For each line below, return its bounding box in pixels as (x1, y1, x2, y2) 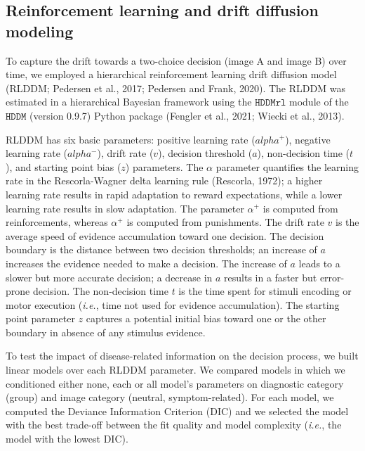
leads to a (298, 255, 340, 270)
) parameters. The (125, 159, 204, 174)
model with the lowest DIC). (6, 431, 128, 446)
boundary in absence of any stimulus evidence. (6, 324, 206, 339)
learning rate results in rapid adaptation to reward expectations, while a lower (6, 186, 343, 201)
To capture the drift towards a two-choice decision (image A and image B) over (6, 53, 347, 68)
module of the (289, 94, 349, 109)
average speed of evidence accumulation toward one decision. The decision (6, 228, 324, 243)
